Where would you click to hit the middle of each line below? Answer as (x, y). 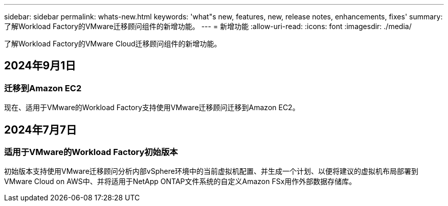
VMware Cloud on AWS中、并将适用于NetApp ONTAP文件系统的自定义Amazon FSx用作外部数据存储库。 (180, 182)
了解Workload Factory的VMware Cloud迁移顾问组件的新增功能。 (113, 44)
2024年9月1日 (40, 66)
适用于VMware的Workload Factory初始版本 (91, 152)
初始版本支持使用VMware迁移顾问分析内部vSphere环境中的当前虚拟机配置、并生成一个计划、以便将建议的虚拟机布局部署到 (211, 171)
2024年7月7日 (40, 130)
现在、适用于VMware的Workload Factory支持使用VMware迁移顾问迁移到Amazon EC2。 (152, 108)
